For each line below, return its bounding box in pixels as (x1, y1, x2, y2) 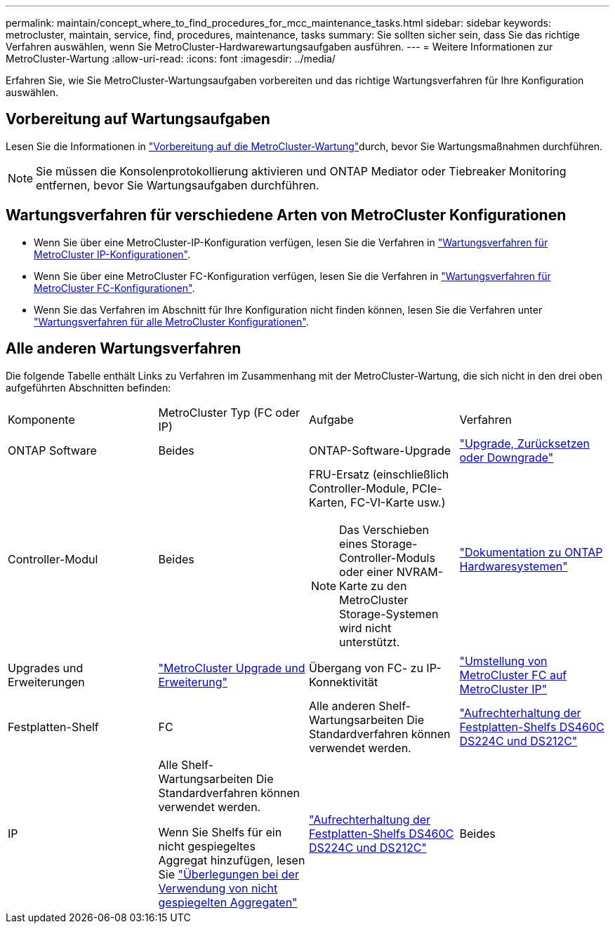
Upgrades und (8, 660, 84, 675)
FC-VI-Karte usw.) (350, 495, 446, 509)
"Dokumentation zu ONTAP (459, 544, 603, 559)
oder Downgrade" (459, 450, 554, 464)
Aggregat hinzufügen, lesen (158, 853, 305, 867)
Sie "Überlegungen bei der (158, 867, 299, 881)
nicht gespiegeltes (158, 838, 256, 853)
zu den (370, 578, 407, 593)
